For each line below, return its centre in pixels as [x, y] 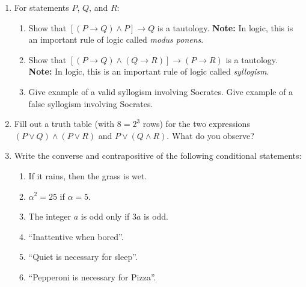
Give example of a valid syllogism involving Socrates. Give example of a [161, 91]
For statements [41, 7]
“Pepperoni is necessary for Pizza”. [92, 276]
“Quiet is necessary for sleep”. [83, 257]
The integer [50, 216]
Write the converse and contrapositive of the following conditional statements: [158, 156]
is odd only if [105, 216]
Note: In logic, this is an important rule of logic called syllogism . [149, 71]
